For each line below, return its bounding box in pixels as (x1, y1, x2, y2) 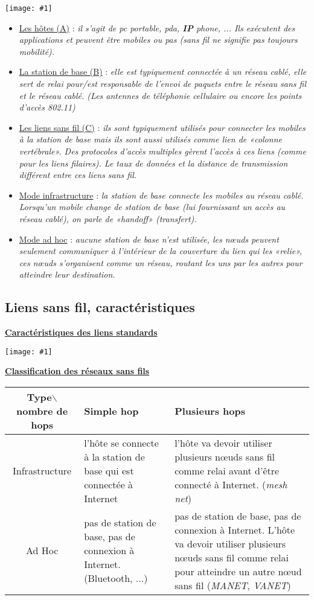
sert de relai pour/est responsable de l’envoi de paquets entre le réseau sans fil (19, 77, 307, 90)
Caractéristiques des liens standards (5, 326, 158, 339)
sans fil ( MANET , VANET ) (175, 578, 291, 592)
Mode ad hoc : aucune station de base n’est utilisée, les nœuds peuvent (19, 232, 279, 245)
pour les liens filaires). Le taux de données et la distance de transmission (19, 156, 288, 169)
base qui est (84, 463, 134, 477)
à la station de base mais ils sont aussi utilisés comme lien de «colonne (19, 133, 282, 145)
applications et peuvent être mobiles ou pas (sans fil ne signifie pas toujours (19, 33, 298, 46)
